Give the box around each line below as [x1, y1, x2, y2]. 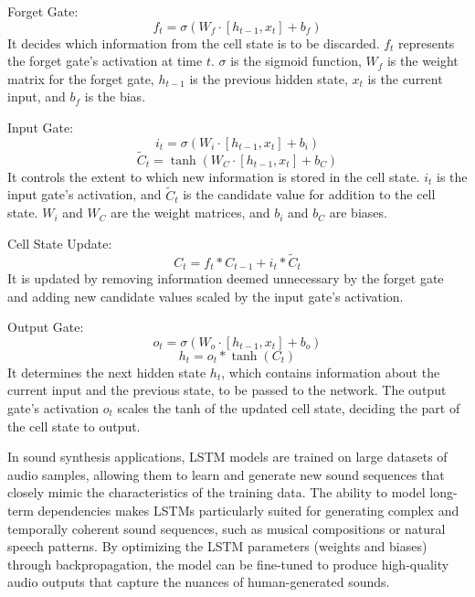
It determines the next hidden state [7, 362, 206, 381]
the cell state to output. [7, 416, 141, 435]
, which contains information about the [221, 362, 440, 381]
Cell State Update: [7, 233, 112, 252]
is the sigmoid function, [230, 51, 362, 70]
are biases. [329, 203, 387, 222]
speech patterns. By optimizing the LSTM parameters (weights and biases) [7, 537, 427, 556]
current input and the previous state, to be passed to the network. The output [7, 380, 447, 400]
